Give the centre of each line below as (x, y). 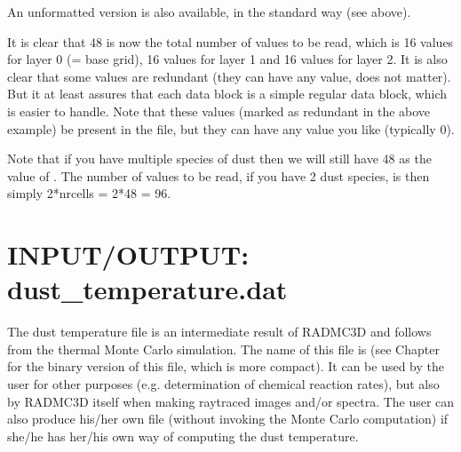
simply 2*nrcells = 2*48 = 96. (89, 193)
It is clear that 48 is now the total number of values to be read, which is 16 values (230, 41)
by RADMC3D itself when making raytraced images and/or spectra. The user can (231, 401)
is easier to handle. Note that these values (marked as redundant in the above (219, 111)
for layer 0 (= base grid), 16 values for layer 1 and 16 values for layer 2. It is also (227, 59)
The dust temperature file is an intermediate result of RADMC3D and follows (219, 332)
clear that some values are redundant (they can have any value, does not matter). (229, 76)
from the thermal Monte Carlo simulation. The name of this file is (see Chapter (223, 349)
